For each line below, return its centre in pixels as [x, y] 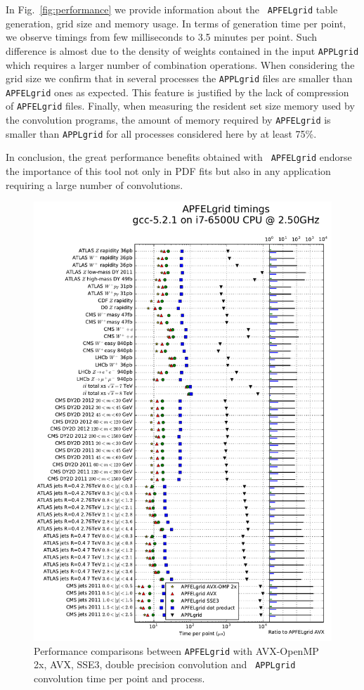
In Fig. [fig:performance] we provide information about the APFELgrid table [172, 9]
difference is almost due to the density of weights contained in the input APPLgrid [182, 50]
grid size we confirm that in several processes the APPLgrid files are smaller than [179, 78]
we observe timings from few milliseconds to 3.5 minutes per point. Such [162, 37]
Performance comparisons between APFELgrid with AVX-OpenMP [176, 650]
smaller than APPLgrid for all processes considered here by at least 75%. [161, 133]
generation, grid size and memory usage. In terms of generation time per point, [176, 23]
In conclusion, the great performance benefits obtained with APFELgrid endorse [179, 157]
